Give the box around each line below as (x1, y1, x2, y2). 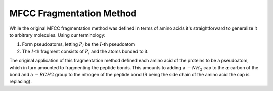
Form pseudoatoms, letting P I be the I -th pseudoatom (22, 41, 135, 49)
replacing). (9, 78, 32, 85)
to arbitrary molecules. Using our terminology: (9, 32, 106, 38)
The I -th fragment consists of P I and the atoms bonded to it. (22, 48, 149, 55)
